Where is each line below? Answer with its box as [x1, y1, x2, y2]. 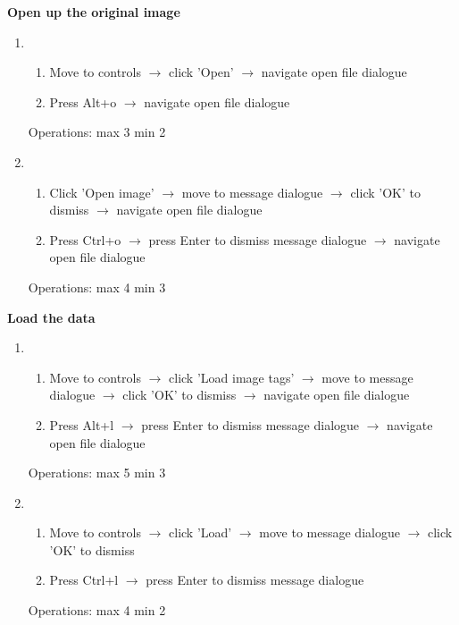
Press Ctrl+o [49, 230, 121, 249]
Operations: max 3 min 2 [28, 122, 166, 141]
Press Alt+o [49, 92, 117, 111]
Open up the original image [7, 3, 180, 21]
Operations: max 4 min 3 [28, 277, 166, 296]
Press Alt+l [49, 415, 114, 434]
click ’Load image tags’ [169, 367, 295, 386]
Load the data [7, 308, 96, 326]
